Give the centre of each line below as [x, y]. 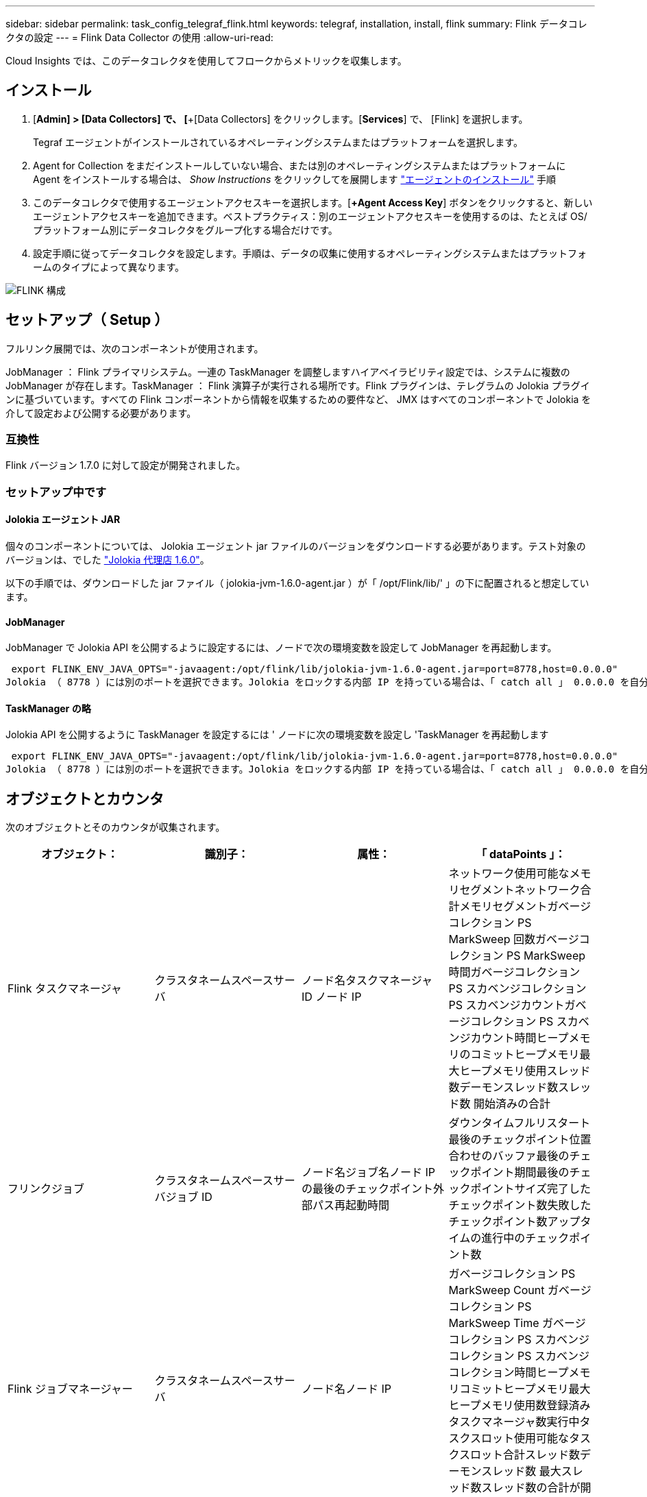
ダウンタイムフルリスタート [520, 1123]
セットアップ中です [56, 492]
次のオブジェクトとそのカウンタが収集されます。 [115, 827]
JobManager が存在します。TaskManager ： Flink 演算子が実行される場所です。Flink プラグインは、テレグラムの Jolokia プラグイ [298, 385]
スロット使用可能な [520, 1438]
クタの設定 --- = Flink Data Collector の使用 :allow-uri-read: [139, 37]
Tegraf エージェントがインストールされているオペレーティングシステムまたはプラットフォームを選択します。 [278, 142]
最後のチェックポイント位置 [520, 1140]
